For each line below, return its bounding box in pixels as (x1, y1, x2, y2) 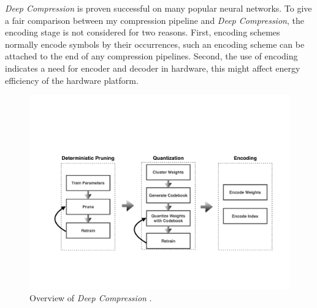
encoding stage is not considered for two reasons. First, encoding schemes (5, 26, 280, 39)
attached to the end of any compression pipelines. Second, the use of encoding (5, 50, 298, 62)
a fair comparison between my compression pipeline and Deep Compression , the (5, 13, 304, 26)
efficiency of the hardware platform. (5, 73, 139, 86)
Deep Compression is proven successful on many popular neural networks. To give (5, 2, 312, 14)
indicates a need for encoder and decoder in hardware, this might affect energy (5, 61, 300, 74)
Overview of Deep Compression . (29, 291, 152, 304)
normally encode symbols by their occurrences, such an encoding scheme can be (5, 37, 305, 50)
